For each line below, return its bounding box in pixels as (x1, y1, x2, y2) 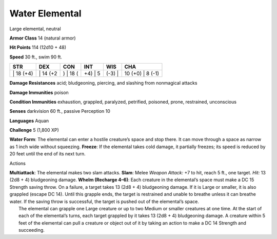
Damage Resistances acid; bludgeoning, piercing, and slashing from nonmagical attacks (9, 80, 197, 86)
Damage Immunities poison (9, 89, 69, 95)
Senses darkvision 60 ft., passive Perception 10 (9, 108, 110, 114)
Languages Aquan (9, 117, 49, 124)
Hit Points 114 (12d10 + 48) (9, 44, 67, 51)
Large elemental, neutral (9, 26, 61, 32)
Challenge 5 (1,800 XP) (9, 127, 59, 133)
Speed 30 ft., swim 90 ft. (9, 54, 63, 60)
